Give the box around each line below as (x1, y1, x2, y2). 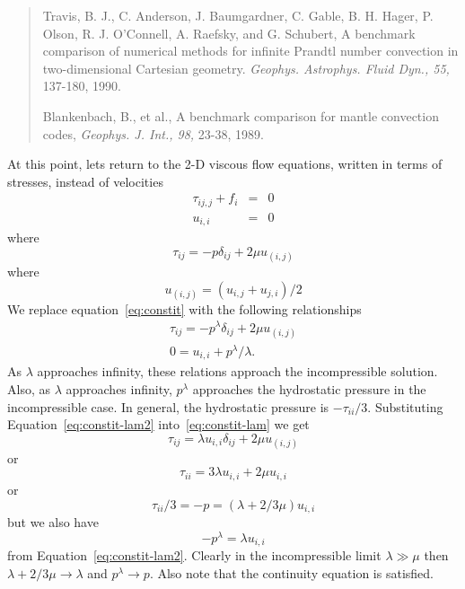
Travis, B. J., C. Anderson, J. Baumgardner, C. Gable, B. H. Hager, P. (42, 6, 434, 24)
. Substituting (367, 397, 443, 416)
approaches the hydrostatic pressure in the (192, 379, 426, 398)
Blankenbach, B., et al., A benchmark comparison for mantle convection (42, 106, 439, 125)
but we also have (7, 512, 99, 531)
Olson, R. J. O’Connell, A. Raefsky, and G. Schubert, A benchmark (42, 23, 416, 42)
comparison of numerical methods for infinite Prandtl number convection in (42, 41, 459, 60)
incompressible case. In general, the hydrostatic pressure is (7, 397, 329, 416)
